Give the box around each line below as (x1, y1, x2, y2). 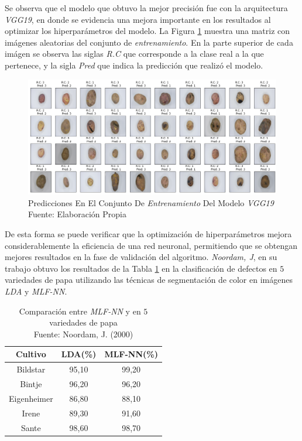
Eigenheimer (9, 392, 53, 404)
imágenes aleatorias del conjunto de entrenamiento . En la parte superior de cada (5, 36, 293, 48)
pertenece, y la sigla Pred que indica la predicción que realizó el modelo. (5, 59, 263, 71)
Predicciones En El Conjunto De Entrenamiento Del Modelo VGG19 (28, 196, 274, 208)
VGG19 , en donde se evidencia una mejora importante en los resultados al (5, 13, 271, 25)
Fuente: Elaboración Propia (28, 208, 126, 220)
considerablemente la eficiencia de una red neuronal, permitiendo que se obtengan (5, 239, 298, 251)
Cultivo (15, 348, 46, 360)
